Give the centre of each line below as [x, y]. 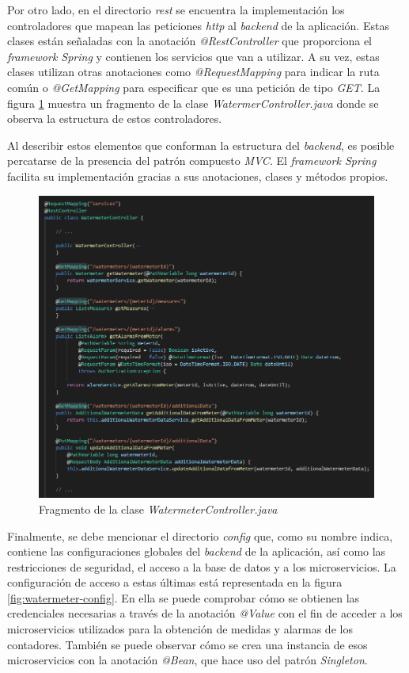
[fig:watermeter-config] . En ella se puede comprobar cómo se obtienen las [184, 597]
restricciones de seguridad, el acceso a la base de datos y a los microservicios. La [202, 566]
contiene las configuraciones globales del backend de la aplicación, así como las [197, 551]
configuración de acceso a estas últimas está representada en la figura [175, 582]
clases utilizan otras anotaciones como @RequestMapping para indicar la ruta [193, 72]
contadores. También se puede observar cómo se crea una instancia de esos [187, 644]
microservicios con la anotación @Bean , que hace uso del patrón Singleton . [187, 660]
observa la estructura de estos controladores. [115, 119]
